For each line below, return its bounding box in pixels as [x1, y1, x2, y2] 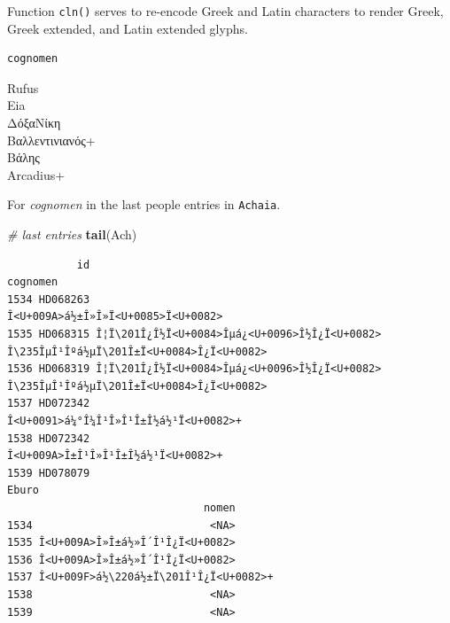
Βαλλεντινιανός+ [7, 130, 96, 149]
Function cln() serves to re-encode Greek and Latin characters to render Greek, [7, 2, 444, 19]
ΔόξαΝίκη [7, 113, 61, 132]
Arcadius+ [7, 165, 66, 183]
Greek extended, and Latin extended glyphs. [7, 19, 248, 37]
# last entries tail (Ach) [7, 225, 137, 244]
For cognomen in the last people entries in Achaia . [7, 195, 281, 214]
